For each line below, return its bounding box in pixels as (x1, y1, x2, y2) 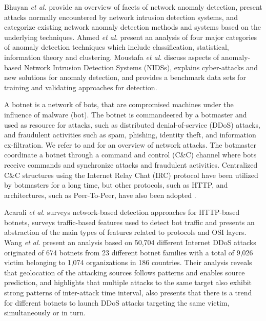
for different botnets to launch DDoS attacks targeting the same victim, (4, 297, 230, 308)
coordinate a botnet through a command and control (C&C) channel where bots (4, 149, 257, 160)
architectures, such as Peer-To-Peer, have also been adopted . (4, 189, 196, 200)
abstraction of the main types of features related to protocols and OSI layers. (4, 227, 247, 237)
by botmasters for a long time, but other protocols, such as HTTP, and (4, 179, 228, 190)
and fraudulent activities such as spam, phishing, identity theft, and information (4, 129, 256, 140)
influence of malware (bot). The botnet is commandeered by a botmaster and (4, 109, 247, 119)
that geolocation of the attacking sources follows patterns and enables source (4, 267, 245, 277)
